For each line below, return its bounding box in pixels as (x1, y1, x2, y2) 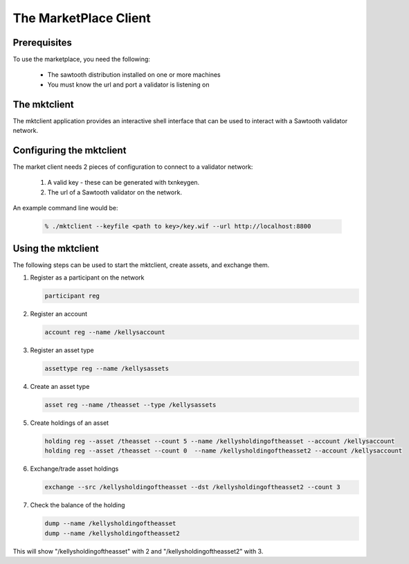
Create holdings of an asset (30, 419, 109, 427)
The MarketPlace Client (12, 10, 152, 26)
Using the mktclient (12, 242, 100, 254)
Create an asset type (30, 383, 90, 390)
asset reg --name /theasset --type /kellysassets (44, 401, 217, 408)
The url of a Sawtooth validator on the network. (47, 188, 183, 197)
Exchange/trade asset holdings (30, 464, 119, 473)
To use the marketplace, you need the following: (12, 55, 150, 64)
